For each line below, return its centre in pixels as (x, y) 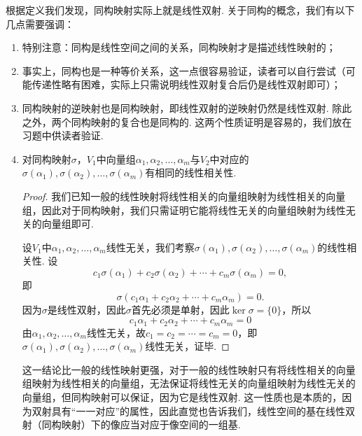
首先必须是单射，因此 (180, 309)
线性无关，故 (116, 332)
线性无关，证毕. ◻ (187, 346)
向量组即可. (68, 224)
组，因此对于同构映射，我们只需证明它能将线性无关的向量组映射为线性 (184, 210)
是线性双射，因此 (86, 309)
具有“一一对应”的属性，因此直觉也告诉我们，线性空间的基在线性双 (203, 410)
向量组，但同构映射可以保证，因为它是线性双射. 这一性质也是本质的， (182, 396)
